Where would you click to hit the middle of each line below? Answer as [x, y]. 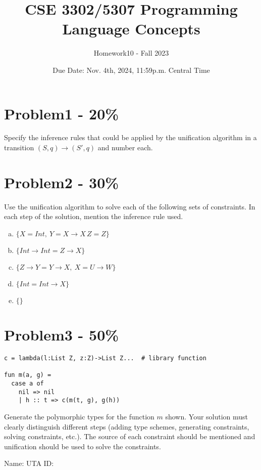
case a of [28, 384]
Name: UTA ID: [29, 463]
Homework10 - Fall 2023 [131, 53]
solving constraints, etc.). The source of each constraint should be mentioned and [130, 436]
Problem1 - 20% [62, 113]
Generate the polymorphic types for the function [79, 416]
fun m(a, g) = [28, 375]
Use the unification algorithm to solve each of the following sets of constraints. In [130, 206]
